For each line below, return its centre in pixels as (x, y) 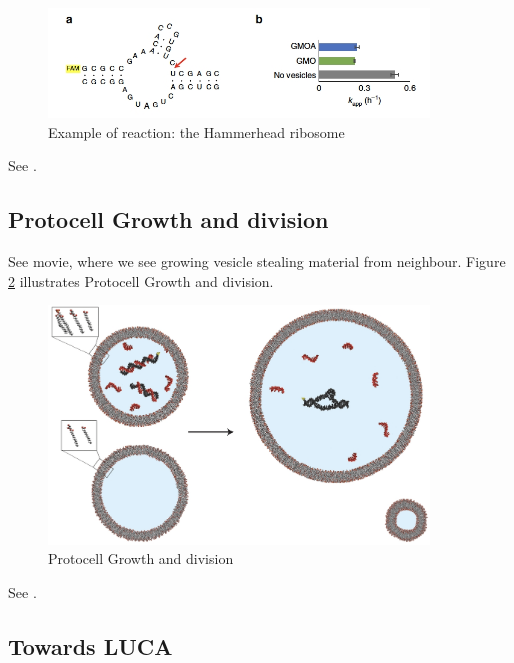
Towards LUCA (90, 645)
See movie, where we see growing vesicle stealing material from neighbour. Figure (257, 261)
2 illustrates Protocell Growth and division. (141, 280)
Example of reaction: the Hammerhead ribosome (196, 131)
